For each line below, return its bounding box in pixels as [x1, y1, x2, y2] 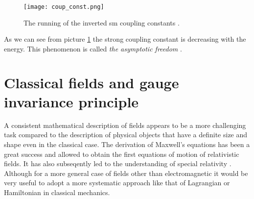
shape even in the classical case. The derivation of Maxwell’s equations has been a [4, 139, 250, 149]
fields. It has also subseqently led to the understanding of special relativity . [4, 158, 231, 169]
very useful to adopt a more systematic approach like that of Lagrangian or [4, 177, 230, 188]
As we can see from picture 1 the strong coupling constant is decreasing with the [4, 34, 246, 44]
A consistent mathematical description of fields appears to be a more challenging [4, 120, 246, 130]
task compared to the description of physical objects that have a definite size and [4, 129, 248, 140]
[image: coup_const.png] [23, 3, 104, 10]
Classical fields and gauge [4, 72, 179, 92]
